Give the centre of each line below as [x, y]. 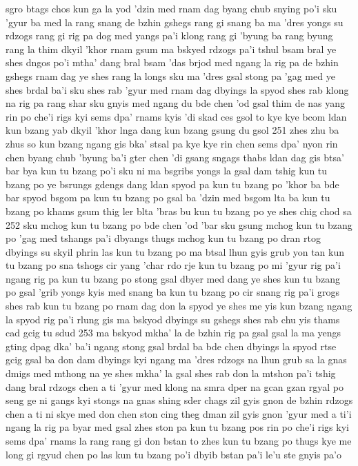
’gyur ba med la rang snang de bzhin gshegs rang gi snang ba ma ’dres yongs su [175, 22]
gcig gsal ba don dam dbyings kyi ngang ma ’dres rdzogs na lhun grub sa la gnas [176, 359]
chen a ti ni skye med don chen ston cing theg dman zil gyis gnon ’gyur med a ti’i [179, 413]
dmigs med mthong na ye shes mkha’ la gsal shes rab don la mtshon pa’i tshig [171, 373]
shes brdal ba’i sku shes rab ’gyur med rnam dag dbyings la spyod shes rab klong [177, 89]
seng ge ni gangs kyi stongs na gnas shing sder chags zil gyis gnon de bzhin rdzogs [179, 400]
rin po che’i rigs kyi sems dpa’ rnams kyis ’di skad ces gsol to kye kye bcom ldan [176, 116]
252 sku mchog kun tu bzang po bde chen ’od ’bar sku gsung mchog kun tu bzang [179, 224]
